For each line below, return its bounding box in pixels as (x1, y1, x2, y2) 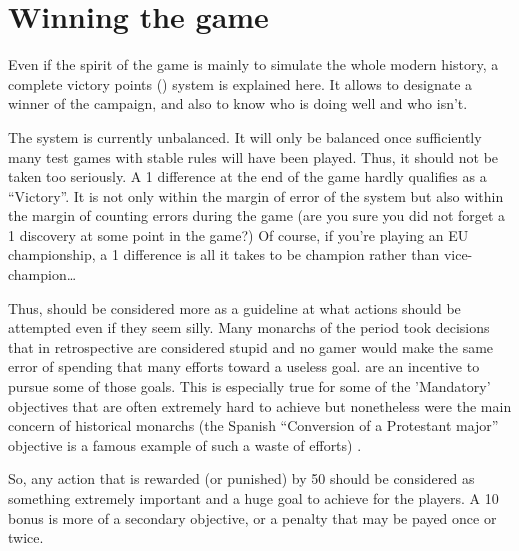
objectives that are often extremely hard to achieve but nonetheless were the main (8, 395, 512, 416)
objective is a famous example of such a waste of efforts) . (8, 434, 362, 455)
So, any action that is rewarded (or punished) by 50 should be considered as (8, 468, 475, 489)
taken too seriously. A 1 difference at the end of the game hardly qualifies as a (8, 166, 487, 187)
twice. (8, 527, 44, 548)
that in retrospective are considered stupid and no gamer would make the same (8, 336, 494, 357)
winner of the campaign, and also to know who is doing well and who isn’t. (8, 93, 468, 114)
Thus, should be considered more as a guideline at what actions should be (8, 297, 461, 318)
